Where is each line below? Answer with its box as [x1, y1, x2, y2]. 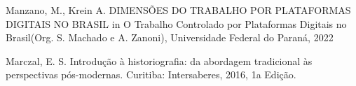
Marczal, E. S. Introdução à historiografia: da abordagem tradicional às [6, 53, 313, 68]
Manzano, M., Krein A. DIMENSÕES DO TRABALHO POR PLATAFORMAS [6, 3, 351, 17]
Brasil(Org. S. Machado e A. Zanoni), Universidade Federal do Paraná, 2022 [6, 30, 334, 45]
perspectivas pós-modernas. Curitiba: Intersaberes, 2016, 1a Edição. [6, 67, 296, 82]
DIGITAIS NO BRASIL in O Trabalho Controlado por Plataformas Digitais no [6, 16, 347, 31]
